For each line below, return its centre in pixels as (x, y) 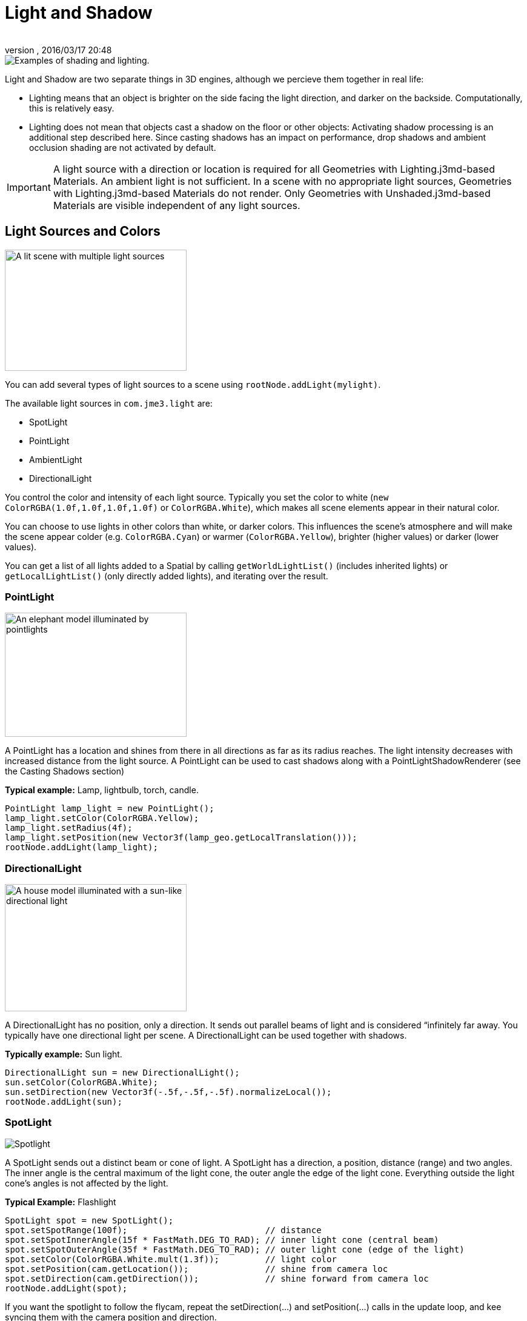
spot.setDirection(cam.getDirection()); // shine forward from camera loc (217, 1278)
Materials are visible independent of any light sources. (177, 205)
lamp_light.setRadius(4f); (69, 828)
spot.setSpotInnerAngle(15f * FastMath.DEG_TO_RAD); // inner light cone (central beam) (222, 1239)
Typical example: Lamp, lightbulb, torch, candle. (102, 790)
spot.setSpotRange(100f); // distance (163, 1230)
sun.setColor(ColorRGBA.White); (81, 1083)
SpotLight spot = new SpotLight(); (89, 1220)
